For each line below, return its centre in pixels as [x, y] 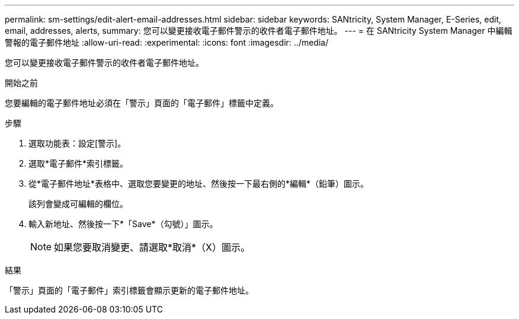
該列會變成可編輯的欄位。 [78, 204]
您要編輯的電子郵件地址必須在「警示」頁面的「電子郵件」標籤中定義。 [142, 103]
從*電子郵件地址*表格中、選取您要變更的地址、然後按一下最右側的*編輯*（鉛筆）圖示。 [199, 184]
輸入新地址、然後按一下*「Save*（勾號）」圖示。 [123, 224]
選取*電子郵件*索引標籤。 [79, 163]
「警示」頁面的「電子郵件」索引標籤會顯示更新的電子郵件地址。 [129, 290]
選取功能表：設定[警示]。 [77, 143]
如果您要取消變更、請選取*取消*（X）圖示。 [152, 247]
